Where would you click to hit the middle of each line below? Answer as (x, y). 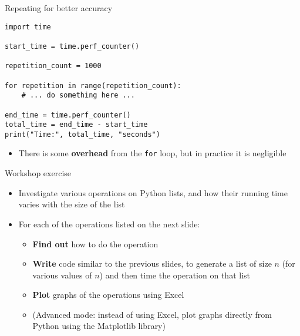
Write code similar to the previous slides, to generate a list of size (152, 263)
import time (28, 27)
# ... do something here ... (78, 95)
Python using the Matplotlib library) (99, 326)
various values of (62, 275)
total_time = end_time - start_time (76, 125)
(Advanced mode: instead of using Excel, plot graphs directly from (152, 314)
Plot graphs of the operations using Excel (108, 295)
